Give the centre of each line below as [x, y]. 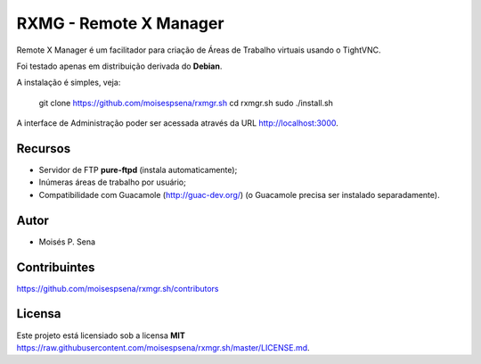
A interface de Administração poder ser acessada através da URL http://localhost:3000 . [177, 123]
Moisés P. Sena [67, 242]
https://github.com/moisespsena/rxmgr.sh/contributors [118, 288]
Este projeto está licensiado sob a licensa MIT [101, 335]
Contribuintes [56, 267]
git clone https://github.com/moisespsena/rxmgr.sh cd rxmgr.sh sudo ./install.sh [186, 103]
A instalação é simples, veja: [69, 83]
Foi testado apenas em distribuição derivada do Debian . [119, 66]
